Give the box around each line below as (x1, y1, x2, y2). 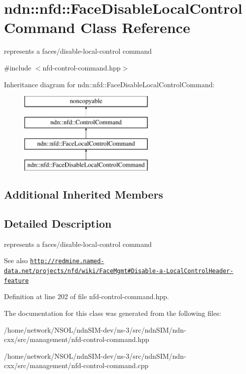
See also (4, 255, 28, 266)
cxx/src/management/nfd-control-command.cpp (4, 360, 148, 371)
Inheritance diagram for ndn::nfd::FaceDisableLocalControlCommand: (4, 79, 215, 89)
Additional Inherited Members (4, 187, 163, 202)
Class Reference (80, 17, 190, 37)
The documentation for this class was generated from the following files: (4, 308, 221, 318)
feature (4, 277, 29, 284)
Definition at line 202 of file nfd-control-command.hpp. (4, 291, 169, 302)
